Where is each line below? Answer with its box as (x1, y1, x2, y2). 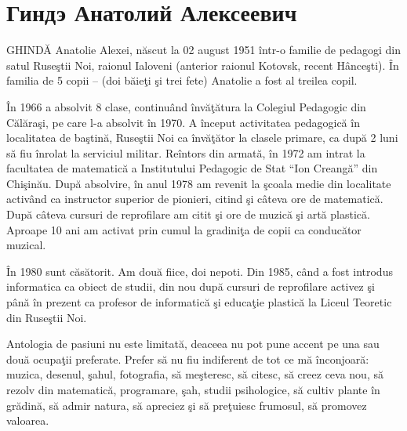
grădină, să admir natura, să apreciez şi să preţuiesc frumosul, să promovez (6, 397, 367, 413)
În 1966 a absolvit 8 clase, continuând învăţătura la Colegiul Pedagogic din (6, 98, 366, 114)
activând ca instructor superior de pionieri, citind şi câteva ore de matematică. (6, 190, 383, 207)
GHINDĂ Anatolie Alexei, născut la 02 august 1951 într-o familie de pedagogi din (6, 42, 401, 58)
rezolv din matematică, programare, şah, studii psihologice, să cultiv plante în (6, 382, 380, 397)
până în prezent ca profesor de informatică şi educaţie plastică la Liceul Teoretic (6, 294, 392, 310)
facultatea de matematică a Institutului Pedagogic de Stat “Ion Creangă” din (6, 160, 378, 176)
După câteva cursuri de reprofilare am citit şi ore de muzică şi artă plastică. (6, 206, 370, 223)
